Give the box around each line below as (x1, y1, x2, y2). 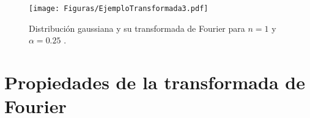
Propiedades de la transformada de (4, 70, 305, 95)
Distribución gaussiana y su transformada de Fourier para (29, 21, 245, 34)
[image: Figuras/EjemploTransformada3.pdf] (29, 4, 209, 13)
